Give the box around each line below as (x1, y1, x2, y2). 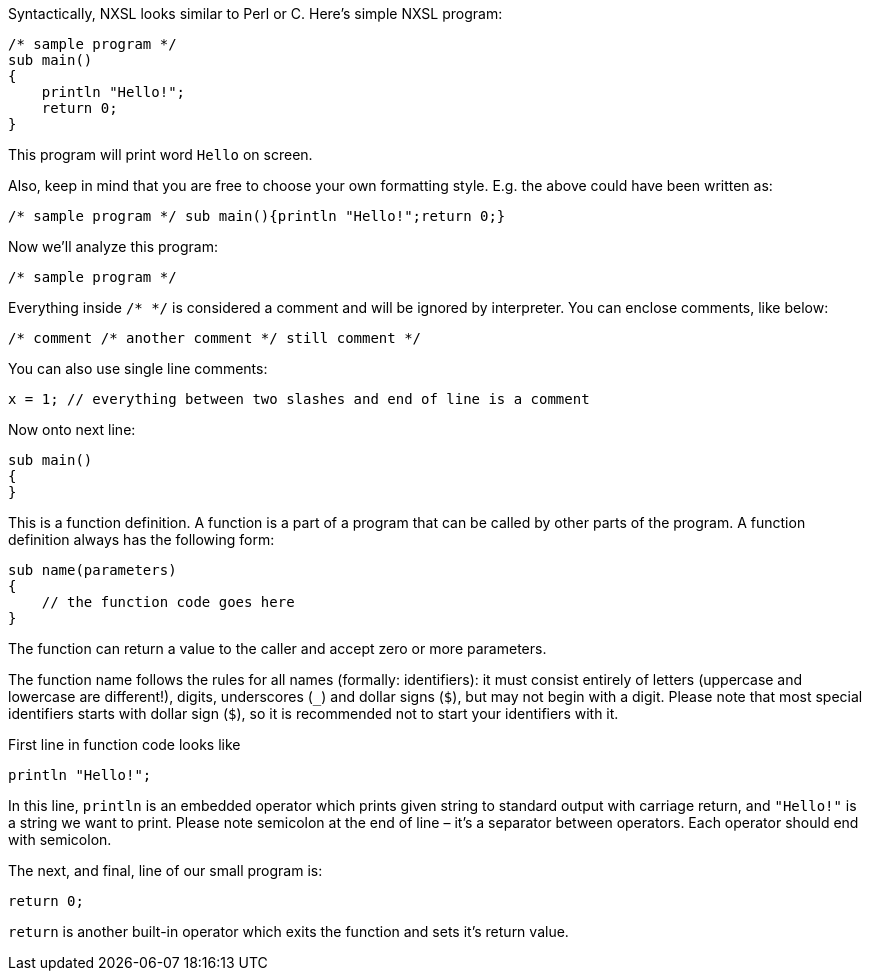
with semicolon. (8, 831, 112, 848)
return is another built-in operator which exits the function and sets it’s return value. (8, 923, 569, 940)
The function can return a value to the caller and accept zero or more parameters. (8, 640, 547, 657)
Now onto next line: (8, 421, 136, 438)
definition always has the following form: (8, 531, 275, 548)
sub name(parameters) (8, 562, 177, 578)
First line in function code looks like (8, 736, 241, 753)
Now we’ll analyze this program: (8, 238, 219, 255)
